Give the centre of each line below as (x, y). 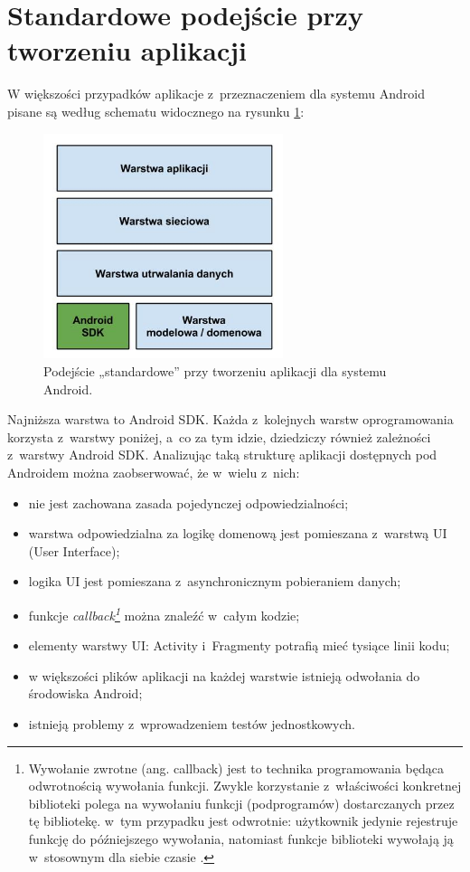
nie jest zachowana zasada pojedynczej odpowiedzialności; (188, 502)
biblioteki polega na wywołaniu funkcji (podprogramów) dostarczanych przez (241, 803)
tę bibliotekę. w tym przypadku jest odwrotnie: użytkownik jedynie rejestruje (243, 821)
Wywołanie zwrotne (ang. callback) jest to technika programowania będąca (236, 768)
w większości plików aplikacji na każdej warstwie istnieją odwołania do (224, 675)
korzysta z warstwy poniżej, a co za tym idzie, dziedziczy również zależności (219, 436)
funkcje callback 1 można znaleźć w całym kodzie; (164, 613)
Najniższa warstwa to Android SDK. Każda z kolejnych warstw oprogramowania (230, 419)
